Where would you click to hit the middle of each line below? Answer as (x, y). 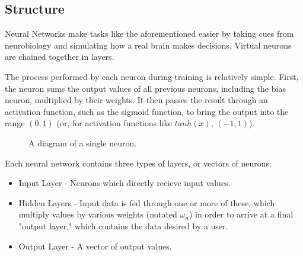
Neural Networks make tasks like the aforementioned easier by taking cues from (149, 33)
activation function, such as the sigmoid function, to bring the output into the (147, 111)
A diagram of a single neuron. (83, 143)
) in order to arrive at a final (241, 214)
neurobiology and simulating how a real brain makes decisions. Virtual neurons (148, 45)
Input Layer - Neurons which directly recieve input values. (125, 183)
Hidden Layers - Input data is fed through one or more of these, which (147, 202)
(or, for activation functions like (114, 123)
